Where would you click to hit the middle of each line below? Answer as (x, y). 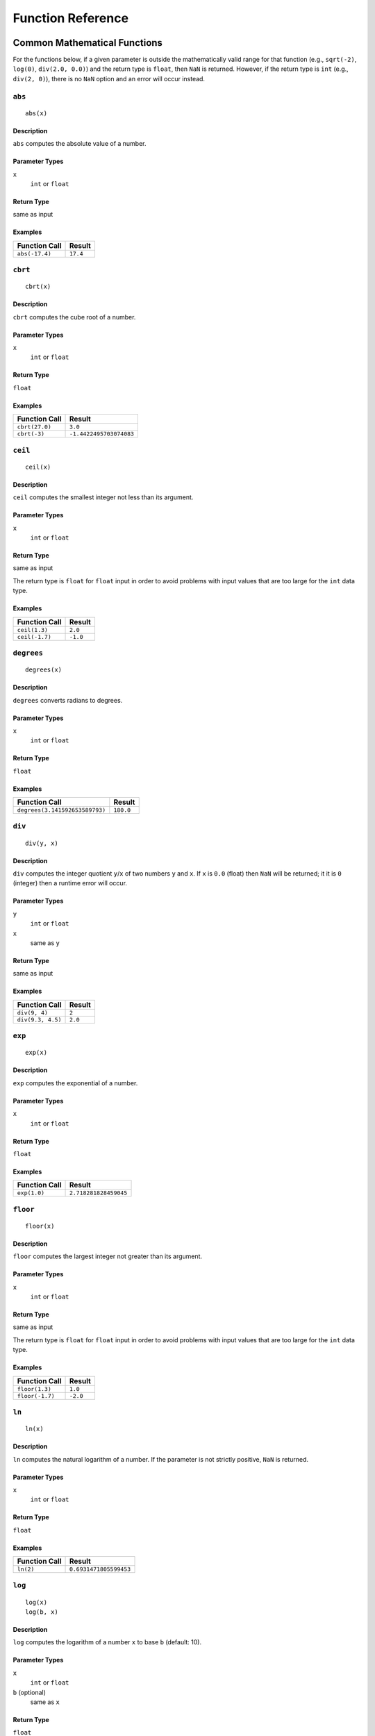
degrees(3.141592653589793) (61, 810)
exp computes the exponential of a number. (75, 1083)
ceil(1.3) (33, 629)
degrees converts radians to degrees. (68, 700)
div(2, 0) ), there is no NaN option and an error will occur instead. (109, 78)
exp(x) (36, 1053)
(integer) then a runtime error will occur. (70, 883)
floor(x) (40, 1226)
